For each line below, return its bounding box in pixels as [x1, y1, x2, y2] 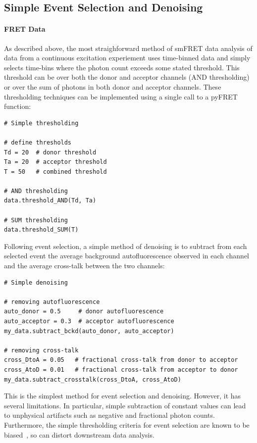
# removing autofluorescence [4, 298, 100, 305]
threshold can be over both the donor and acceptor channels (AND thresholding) [4, 72, 250, 82]
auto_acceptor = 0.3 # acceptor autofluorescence [4, 318, 174, 325]
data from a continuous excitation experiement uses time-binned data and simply [4, 52, 251, 63]
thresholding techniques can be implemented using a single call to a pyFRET [4, 91, 238, 101]
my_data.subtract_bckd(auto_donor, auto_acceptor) [4, 327, 174, 335]
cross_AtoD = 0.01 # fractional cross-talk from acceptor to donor [4, 366, 238, 373]
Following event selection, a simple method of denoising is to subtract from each [4, 241, 247, 251]
